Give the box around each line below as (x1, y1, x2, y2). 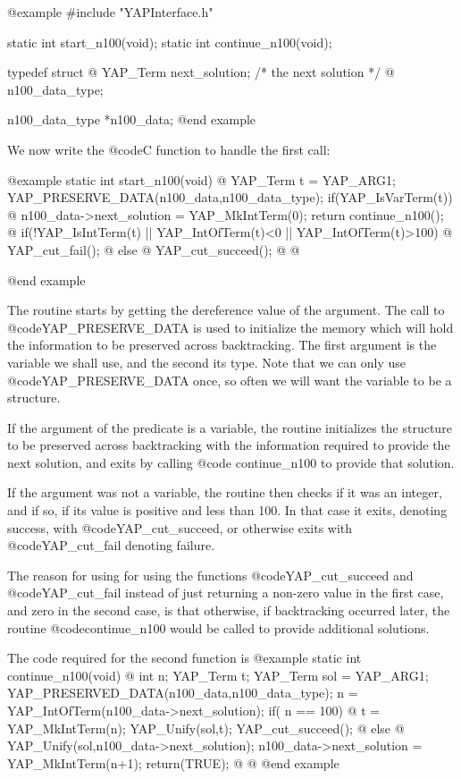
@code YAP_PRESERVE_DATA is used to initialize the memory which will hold (7, 318, 454, 336)
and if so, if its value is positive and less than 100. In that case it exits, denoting (7, 501, 448, 520)
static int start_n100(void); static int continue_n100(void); (7, 32, 332, 51)
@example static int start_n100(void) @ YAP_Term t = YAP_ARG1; (7, 170, 396, 189)
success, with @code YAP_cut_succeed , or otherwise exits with (7, 518, 353, 537)
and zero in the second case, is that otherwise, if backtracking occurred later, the (7, 601, 450, 620)
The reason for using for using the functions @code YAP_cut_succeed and (7, 565, 414, 584)
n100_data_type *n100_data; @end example (7, 110, 256, 129)
